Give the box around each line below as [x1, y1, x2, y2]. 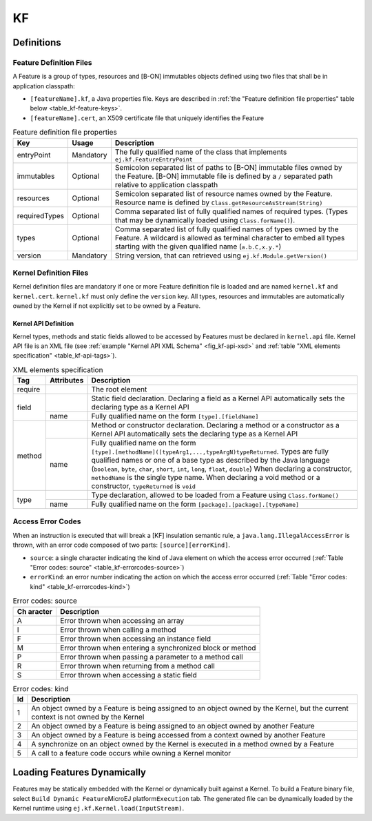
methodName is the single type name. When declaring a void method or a [91, 473, 320, 483]
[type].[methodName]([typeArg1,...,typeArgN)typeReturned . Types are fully [91, 447, 329, 456]
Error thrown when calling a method [59, 625, 176, 635]
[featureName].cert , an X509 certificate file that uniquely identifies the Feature [30, 114, 265, 122]
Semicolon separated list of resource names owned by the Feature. [114, 189, 333, 198]
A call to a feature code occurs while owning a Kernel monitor [31, 748, 231, 757]
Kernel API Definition [12, 320, 74, 328]
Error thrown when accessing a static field [59, 670, 198, 679]
